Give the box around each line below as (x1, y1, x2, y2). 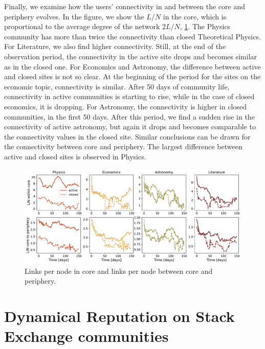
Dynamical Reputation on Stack (4, 305, 235, 326)
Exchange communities (4, 325, 169, 346)
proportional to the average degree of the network (4, 21, 160, 32)
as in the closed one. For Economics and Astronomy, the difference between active (4, 61, 261, 72)
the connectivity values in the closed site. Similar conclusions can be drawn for (4, 131, 251, 142)
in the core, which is (163, 11, 227, 21)
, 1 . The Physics (180, 21, 231, 32)
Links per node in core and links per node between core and (25, 265, 213, 276)
